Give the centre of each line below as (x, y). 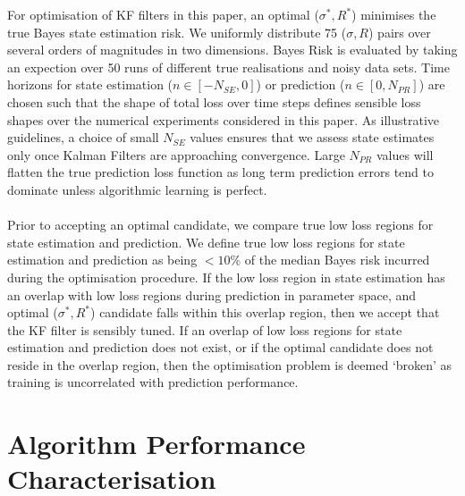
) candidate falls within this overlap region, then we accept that (265, 312)
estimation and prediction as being (102, 260)
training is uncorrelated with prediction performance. (153, 382)
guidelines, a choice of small (83, 137)
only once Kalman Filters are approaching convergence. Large (176, 154)
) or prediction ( (300, 84)
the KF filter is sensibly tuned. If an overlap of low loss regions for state (205, 329)
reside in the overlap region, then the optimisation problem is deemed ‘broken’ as (230, 364)
